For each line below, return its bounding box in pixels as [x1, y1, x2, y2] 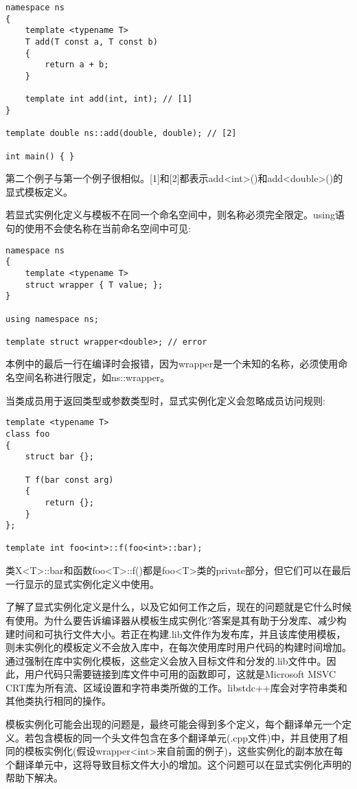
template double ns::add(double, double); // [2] [5, 128, 237, 139]
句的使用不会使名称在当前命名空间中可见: [5, 220, 191, 235]
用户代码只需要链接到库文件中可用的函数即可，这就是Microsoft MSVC [24, 667, 336, 681]
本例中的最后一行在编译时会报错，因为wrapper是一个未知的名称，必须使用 [5, 356, 338, 371]
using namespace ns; [5, 314, 100, 324]
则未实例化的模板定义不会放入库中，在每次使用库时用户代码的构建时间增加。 [5, 640, 352, 654]
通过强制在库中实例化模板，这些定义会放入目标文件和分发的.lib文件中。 [5, 653, 327, 667]
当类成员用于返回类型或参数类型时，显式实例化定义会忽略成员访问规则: [5, 393, 325, 407]
